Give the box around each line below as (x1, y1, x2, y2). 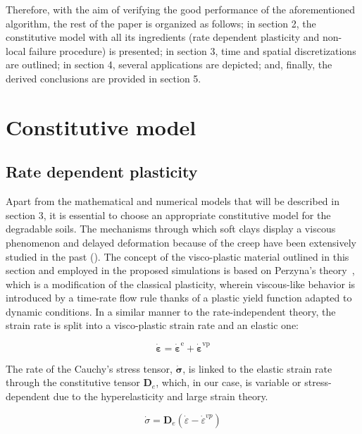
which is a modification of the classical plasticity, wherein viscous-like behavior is (6, 276, 356, 291)
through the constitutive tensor (6, 375, 140, 390)
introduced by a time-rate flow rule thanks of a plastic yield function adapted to (6, 290, 352, 305)
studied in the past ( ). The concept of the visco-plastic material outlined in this (6, 249, 349, 263)
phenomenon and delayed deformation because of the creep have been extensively (6, 235, 356, 249)
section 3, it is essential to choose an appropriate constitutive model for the (6, 207, 331, 222)
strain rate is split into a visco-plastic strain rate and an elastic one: (6, 318, 299, 333)
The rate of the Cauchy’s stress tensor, (6, 361, 173, 376)
